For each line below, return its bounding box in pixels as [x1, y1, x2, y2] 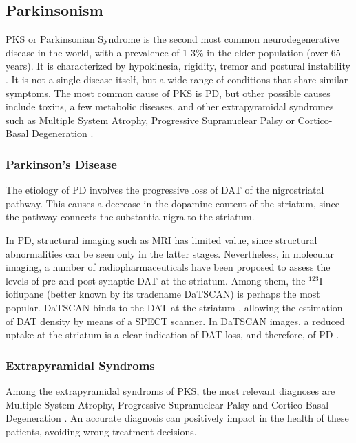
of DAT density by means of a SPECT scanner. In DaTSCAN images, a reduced [6, 313, 345, 328]
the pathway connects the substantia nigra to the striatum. [6, 209, 255, 224]
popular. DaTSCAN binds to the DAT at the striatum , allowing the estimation [6, 300, 343, 314]
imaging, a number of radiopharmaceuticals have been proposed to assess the [6, 260, 331, 274]
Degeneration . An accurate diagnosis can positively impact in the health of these [6, 411, 349, 425]
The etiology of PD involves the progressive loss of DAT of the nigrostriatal [6, 183, 324, 197]
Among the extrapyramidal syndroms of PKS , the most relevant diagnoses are [6, 383, 335, 398]
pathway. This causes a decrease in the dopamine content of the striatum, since [6, 196, 340, 210]
